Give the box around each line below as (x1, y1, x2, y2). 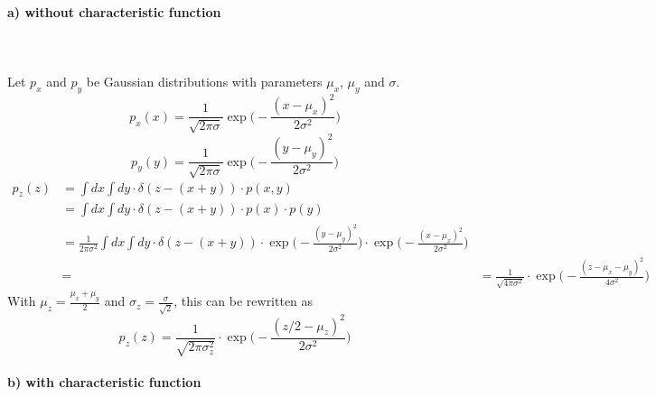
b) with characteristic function (7, 372, 201, 391)
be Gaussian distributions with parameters (86, 71, 323, 90)
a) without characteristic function (7, 2, 221, 21)
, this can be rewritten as (173, 291, 314, 310)
